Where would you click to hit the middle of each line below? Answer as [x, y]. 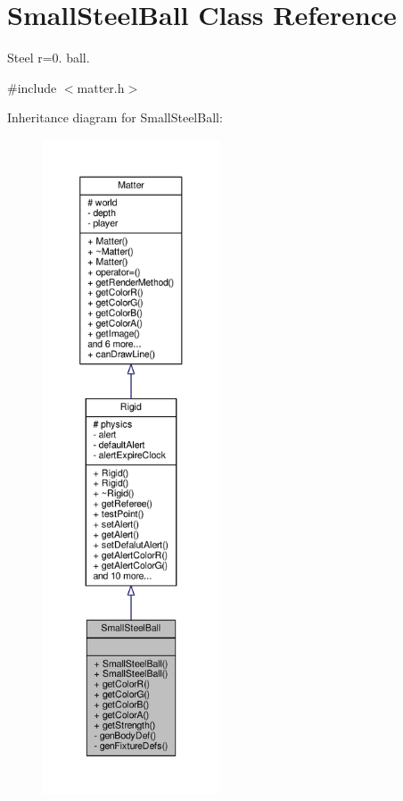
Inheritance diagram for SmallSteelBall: [115, 117]
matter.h [101, 87]
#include [32, 87]
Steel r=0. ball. [49, 58]
